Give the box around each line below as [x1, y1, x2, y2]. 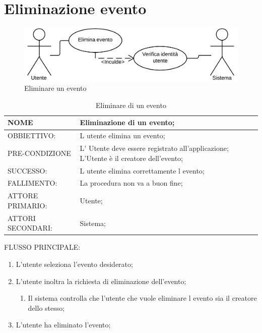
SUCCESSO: [8, 165, 47, 176]
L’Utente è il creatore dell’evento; [80, 152, 183, 163]
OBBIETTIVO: [8, 130, 56, 141]
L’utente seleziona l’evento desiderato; [16, 259, 133, 269]
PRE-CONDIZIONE [8, 147, 71, 158]
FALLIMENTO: [8, 178, 57, 188]
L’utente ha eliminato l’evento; [16, 319, 111, 330]
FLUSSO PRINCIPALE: [4, 242, 81, 252]
